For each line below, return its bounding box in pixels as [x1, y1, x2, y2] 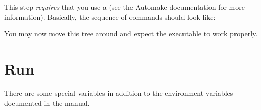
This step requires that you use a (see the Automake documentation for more [4, 2, 245, 12]
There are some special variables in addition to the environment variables [4, 87, 233, 98]
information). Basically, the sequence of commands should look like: [4, 11, 216, 22]
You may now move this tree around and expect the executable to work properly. [4, 28, 258, 39]
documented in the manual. [4, 97, 90, 108]
